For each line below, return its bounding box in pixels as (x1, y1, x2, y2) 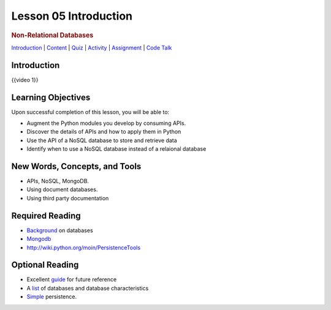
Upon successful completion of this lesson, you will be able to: (11, 108, 170, 116)
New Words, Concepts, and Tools (11, 161, 142, 172)
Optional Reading (11, 260, 79, 270)
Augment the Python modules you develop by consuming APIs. (26, 119, 186, 127)
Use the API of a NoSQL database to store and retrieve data (26, 137, 177, 144)
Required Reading (11, 210, 81, 221)
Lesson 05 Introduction (11, 9, 133, 23)
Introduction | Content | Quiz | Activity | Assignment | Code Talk (11, 43, 172, 51)
